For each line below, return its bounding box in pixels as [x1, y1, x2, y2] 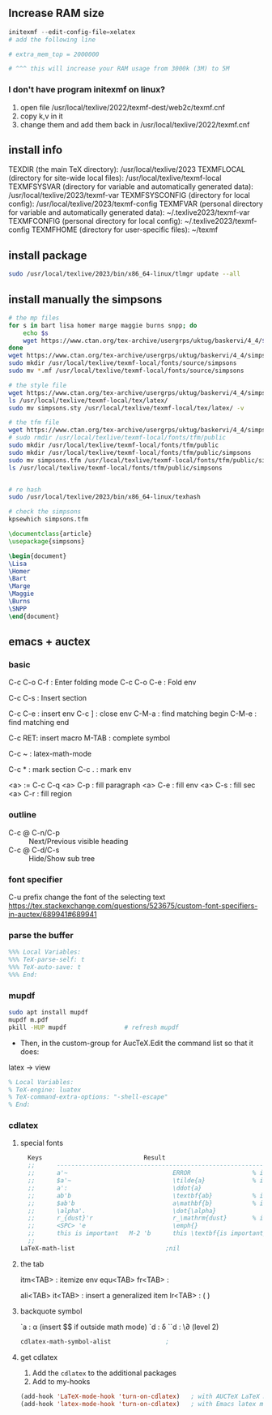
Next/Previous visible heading [28, 836, 129, 846]
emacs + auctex [8, 635, 91, 649]
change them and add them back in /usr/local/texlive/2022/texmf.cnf [19, 119, 250, 129]
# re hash [8, 486, 42, 494]
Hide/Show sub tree [28, 853, 96, 863]
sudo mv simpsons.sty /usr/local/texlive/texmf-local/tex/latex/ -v [8, 404, 244, 412]
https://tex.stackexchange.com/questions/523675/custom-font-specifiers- [8, 900, 258, 911]
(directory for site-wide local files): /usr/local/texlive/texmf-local [8, 174, 222, 183]
